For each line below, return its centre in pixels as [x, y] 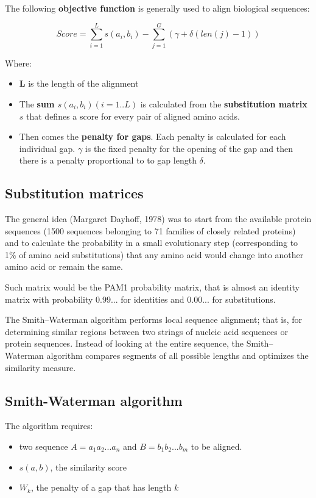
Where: [18, 63]
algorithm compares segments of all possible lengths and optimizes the [177, 355]
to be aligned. [216, 446]
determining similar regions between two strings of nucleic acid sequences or [146, 331]
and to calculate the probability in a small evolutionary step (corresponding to [152, 243]
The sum [37, 103]
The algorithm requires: [49, 426]
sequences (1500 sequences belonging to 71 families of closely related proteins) [150, 230]
